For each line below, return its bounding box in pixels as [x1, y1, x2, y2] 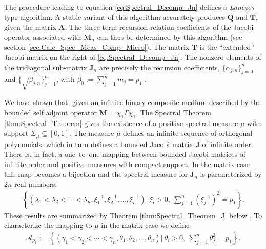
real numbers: [14, 178, 57, 189]
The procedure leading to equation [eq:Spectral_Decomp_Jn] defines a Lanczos [4, 2, 254, 12]
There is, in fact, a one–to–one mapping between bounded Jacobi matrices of [4, 149, 245, 159]
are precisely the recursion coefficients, [99, 61, 220, 72]
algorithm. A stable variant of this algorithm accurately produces [20, 11, 225, 22]
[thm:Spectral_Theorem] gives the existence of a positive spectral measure [4, 117, 238, 128]
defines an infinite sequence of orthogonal [123, 128, 253, 138]
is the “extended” [199, 42, 254, 52]
